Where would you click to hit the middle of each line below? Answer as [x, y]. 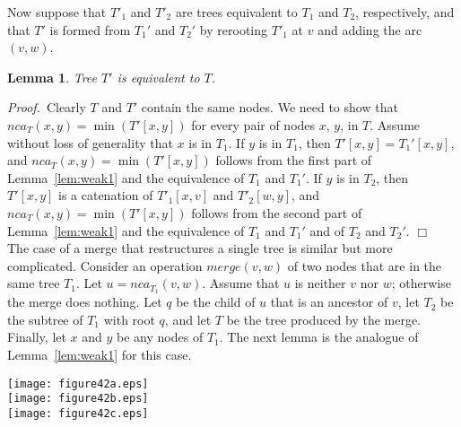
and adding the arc [370, 29]
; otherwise [421, 283]
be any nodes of [160, 337]
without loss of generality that [90, 142]
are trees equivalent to [236, 12]
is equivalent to [158, 77]
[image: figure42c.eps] [78, 413]
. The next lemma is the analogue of [319, 337]
